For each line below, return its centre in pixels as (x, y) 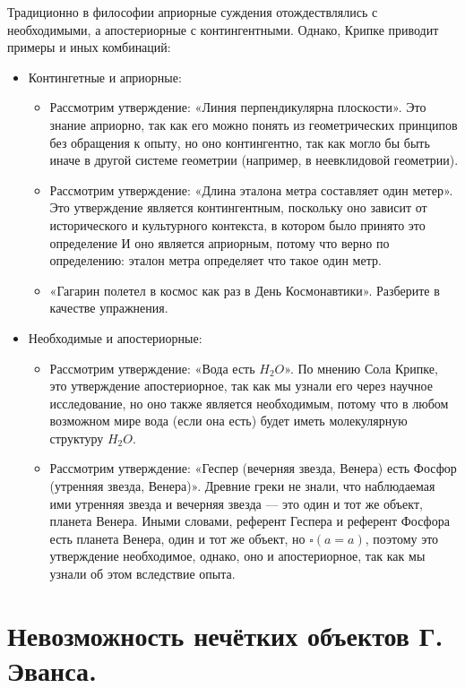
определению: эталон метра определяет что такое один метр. (215, 260)
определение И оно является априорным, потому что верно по (220, 242)
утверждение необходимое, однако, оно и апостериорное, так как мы (237, 556)
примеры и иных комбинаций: (89, 47)
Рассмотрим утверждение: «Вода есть (152, 368)
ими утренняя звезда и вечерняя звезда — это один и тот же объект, (236, 503)
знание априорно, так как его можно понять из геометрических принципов (254, 124)
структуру (77, 438)
